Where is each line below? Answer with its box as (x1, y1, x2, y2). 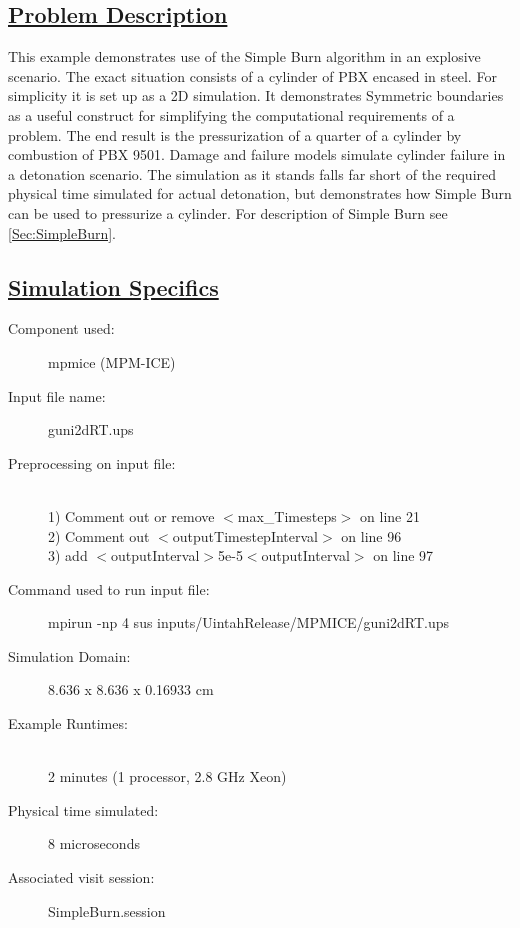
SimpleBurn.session (48, 900, 166, 921)
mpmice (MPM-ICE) (48, 351, 176, 372)
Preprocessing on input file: (8, 452, 176, 473)
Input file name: (8, 385, 106, 406)
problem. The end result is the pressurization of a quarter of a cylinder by (8, 124, 462, 145)
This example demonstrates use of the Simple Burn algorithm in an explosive (8, 46, 481, 67)
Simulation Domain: (8, 645, 131, 666)
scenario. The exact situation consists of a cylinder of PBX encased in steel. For (8, 65, 497, 86)
